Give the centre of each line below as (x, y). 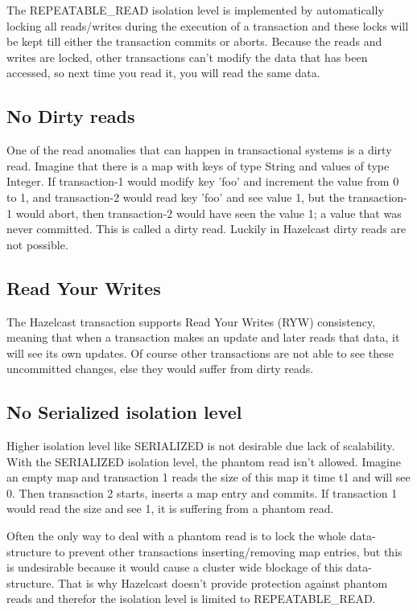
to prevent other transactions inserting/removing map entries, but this (229, 551)
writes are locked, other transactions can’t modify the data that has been (187, 57)
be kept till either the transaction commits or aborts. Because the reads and (194, 41)
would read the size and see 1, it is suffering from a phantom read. (170, 508)
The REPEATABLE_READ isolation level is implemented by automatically (195, 10)
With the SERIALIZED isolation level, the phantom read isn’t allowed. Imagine (204, 461)
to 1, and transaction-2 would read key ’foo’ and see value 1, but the (175, 197)
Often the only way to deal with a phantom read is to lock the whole (177, 536)
